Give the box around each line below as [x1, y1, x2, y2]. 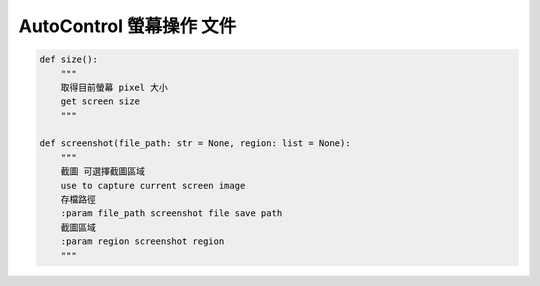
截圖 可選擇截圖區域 [60, 166, 145, 177]
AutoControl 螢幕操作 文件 [18, 15, 237, 37]
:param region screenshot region [60, 236, 225, 247]
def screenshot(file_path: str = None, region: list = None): [39, 138, 351, 149]
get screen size [60, 96, 140, 107]
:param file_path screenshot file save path [60, 208, 283, 219]
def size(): [39, 54, 99, 65]
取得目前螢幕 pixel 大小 [60, 81, 169, 93]
